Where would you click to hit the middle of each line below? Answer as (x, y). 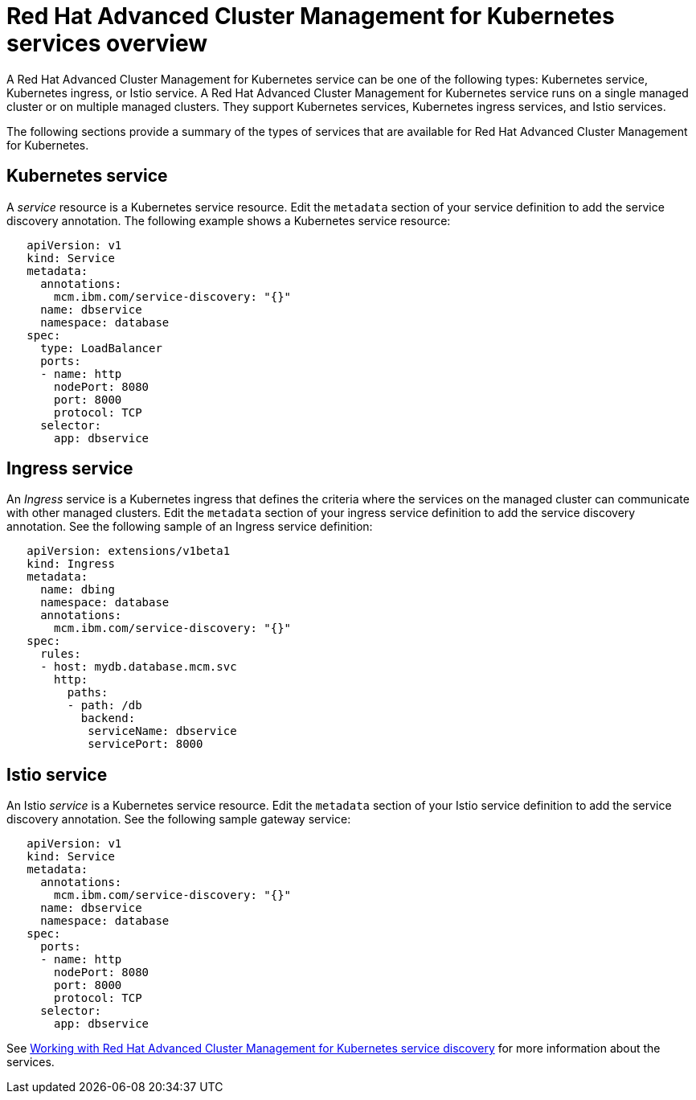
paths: (88, 693)
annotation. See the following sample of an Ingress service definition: (190, 527)
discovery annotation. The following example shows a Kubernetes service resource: (229, 220)
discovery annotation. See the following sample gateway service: (179, 819)
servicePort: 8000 (145, 744)
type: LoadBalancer (101, 348)
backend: (108, 718)
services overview (107, 43)
